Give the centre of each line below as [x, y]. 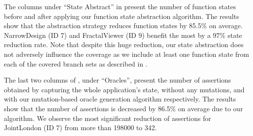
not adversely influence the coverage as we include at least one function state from [126, 54]
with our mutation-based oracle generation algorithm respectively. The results [120, 99]
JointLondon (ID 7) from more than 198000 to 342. [81, 127]
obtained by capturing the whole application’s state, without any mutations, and [124, 89]
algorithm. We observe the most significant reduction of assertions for [108, 118]
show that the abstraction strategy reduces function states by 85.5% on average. [123, 25]
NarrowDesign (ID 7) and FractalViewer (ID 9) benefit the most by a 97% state [123, 35]
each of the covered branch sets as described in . [76, 63]
